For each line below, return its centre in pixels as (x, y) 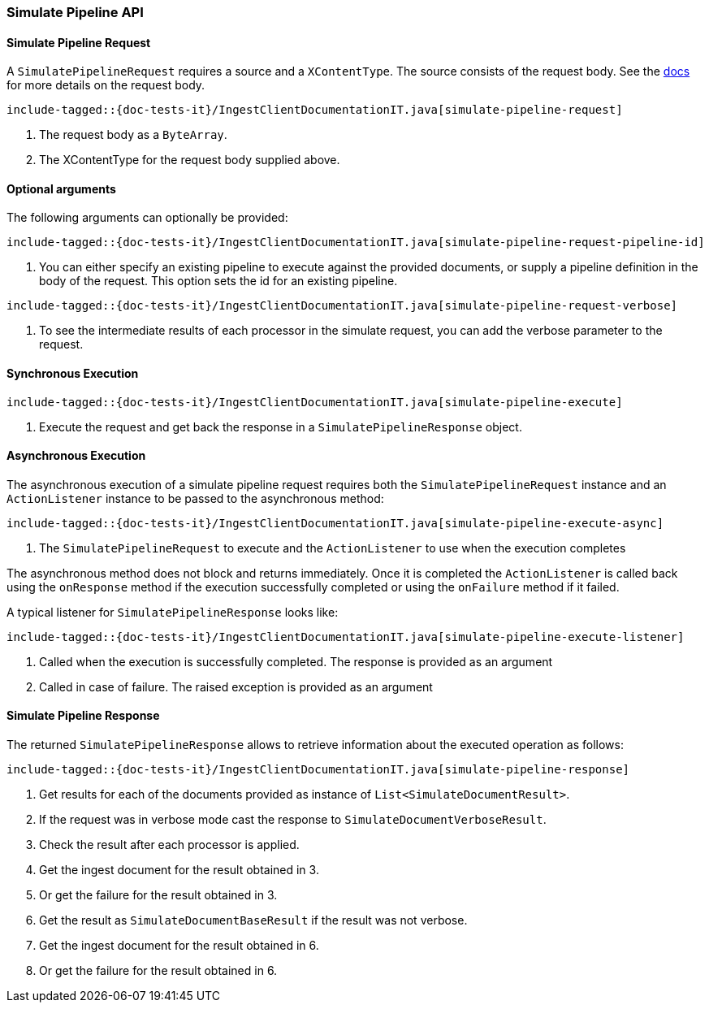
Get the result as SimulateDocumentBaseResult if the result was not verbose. (253, 920)
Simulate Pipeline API (75, 12)
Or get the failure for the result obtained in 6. (158, 971)
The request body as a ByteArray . (133, 135)
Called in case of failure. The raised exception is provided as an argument (236, 686)
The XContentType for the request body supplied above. (190, 160)
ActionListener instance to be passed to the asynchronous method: (195, 498)
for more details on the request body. (106, 85)
